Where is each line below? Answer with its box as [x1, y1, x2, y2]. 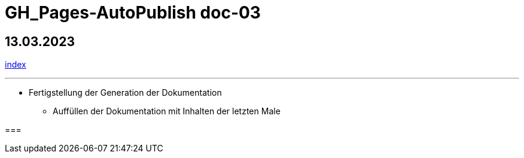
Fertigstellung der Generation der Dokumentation [29, 87, 222, 98]
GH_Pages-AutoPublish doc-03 [5, 2, 261, 23]
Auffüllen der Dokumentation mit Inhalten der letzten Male [53, 106, 281, 117]
